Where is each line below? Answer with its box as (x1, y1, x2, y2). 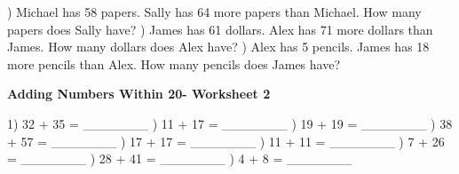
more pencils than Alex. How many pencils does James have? (7, 54, 340, 73)
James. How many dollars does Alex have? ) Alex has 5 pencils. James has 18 (7, 37, 430, 56)
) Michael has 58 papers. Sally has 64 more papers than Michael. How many (7, 3, 422, 20)
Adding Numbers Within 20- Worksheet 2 (7, 84, 271, 103)
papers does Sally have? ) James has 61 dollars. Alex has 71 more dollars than (7, 20, 433, 38)
